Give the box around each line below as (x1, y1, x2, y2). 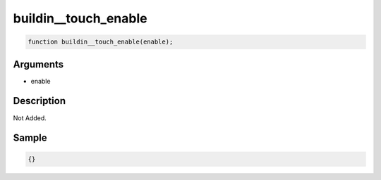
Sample (13, 132, 47, 144)
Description (13, 95, 66, 107)
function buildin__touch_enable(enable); (28, 38, 174, 46)
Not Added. (13, 113, 47, 122)
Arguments (13, 58, 64, 70)
